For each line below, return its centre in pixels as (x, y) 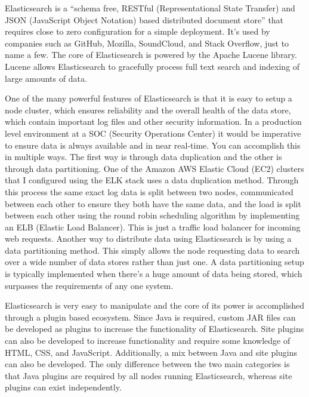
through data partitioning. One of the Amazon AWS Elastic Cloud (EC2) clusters (154, 168)
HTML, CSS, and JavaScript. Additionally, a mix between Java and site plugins (151, 352)
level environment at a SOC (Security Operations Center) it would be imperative (153, 133)
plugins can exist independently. (63, 387)
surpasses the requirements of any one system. (89, 285)
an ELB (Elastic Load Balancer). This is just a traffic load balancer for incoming (153, 227)
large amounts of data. (46, 78)
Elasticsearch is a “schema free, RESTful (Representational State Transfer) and (150, 8)
